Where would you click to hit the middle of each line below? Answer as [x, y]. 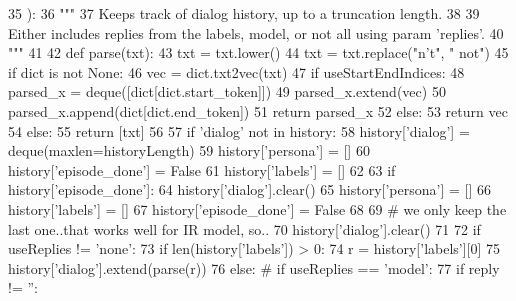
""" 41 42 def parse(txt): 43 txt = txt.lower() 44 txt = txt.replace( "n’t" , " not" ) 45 [258, 52]
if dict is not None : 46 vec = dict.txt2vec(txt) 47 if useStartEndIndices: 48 [236, 71]
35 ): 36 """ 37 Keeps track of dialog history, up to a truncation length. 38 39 [244, 13]
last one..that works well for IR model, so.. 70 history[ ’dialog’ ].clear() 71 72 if [244, 228]
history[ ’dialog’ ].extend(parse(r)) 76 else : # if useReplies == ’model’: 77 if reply [254, 267]
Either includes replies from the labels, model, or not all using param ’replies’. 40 [256, 32]
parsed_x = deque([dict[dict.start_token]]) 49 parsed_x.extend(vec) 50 [227, 91]
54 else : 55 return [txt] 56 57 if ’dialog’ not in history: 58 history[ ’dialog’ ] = [239, 130]
